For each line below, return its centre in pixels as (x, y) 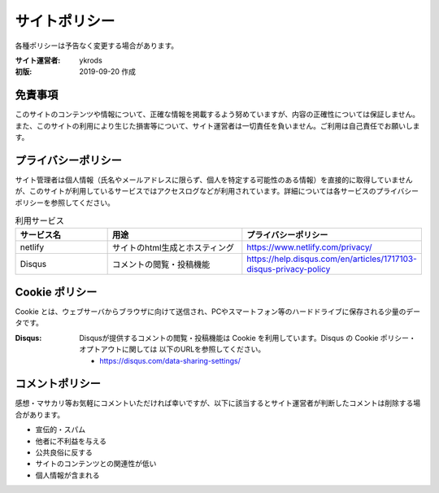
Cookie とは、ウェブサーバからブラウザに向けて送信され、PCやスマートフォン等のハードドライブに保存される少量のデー (217, 311)
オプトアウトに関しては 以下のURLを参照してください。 (172, 349)
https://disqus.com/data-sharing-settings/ (170, 360)
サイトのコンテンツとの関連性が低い (96, 464)
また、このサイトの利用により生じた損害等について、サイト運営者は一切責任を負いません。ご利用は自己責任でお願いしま (217, 125)
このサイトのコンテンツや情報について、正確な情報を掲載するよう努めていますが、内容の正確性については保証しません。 (217, 115)
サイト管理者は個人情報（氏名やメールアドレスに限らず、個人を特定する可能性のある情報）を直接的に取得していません (214, 180)
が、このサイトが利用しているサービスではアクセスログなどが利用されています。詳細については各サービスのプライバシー (217, 191)
